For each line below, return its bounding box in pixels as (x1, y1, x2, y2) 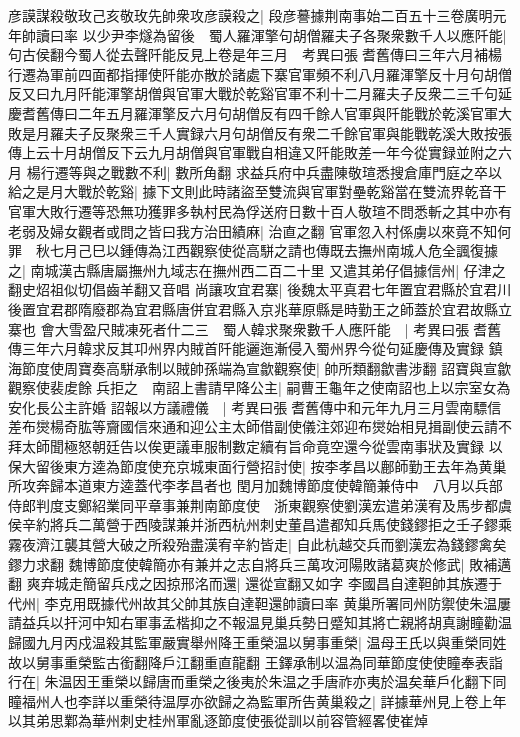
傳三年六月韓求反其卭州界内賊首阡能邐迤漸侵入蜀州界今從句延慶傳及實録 (8, 338, 484, 359)
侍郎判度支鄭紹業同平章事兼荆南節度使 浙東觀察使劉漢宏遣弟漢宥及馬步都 (8, 494, 498, 515)
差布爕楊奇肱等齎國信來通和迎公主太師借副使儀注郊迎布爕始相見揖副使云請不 (8, 416, 512, 437)
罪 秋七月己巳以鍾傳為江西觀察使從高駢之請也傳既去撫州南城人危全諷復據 (8, 240, 498, 261)
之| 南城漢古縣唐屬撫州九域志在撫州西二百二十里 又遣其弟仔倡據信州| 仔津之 (8, 259, 506, 280)
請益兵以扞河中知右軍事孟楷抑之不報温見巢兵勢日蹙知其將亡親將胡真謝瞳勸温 (8, 612, 512, 633)
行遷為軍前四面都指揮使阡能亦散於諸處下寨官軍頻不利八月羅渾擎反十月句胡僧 (8, 63, 512, 84)
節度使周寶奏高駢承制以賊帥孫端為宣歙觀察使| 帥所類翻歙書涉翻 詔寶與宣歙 (21, 357, 512, 378)
